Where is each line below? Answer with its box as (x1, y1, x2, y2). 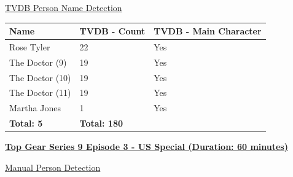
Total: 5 (9, 117, 43, 130)
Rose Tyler (9, 40, 50, 53)
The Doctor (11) (9, 86, 71, 99)
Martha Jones (9, 101, 61, 114)
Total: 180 (79, 117, 123, 130)
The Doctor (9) (9, 55, 67, 68)
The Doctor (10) (9, 71, 71, 84)
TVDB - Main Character (154, 25, 262, 37)
